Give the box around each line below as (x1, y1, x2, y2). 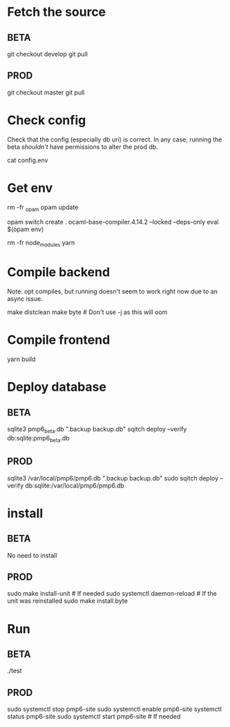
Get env (7, 180, 53, 195)
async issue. (7, 295, 43, 303)
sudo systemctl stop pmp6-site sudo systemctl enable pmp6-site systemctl (7, 705, 222, 713)
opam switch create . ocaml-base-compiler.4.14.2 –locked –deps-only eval (7, 218, 219, 226)
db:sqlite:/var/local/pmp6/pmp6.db (25, 481, 124, 489)
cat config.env (7, 156, 48, 164)
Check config (7, 113, 86, 128)
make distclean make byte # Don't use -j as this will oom (7, 308, 168, 316)
